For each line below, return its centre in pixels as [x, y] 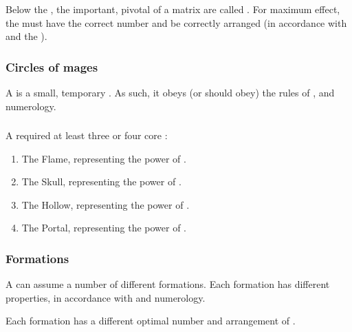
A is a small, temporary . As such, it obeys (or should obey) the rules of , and [170, 92]
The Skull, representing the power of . [101, 181]
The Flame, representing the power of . [104, 158]
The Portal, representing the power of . [104, 228]
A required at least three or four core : [87, 135]
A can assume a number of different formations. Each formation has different [168, 284]
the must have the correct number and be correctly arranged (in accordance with [176, 22]
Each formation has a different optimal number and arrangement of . [151, 321]
